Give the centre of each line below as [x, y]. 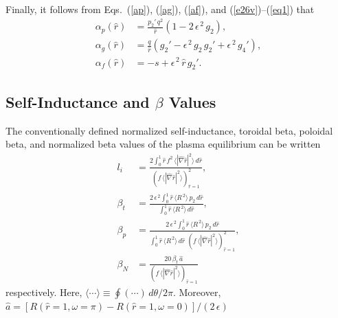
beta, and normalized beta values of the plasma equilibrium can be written [163, 144]
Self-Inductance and [78, 101]
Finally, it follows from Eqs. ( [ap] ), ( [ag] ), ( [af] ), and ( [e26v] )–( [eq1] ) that [160, 9]
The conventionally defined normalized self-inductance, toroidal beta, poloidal [169, 130]
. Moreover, [197, 292]
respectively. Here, [44, 292]
